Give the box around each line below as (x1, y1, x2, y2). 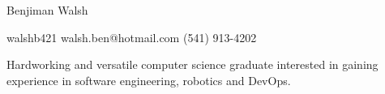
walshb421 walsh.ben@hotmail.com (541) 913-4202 (6, 28, 257, 45)
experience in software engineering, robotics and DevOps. (6, 71, 291, 88)
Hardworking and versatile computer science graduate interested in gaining (6, 56, 379, 73)
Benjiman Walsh (6, 2, 88, 18)
